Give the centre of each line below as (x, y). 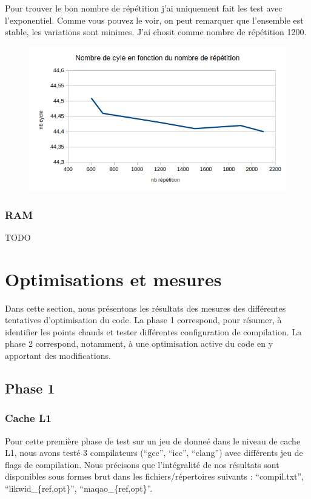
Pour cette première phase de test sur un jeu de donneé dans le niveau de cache (153, 440)
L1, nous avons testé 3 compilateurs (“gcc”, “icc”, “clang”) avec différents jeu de (154, 453)
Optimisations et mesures (113, 279)
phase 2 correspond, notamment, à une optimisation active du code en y (139, 343)
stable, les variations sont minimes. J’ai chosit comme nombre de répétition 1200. (156, 32)
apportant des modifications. (58, 355)
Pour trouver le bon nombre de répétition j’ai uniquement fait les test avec (144, 8)
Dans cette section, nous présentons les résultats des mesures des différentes (145, 308)
